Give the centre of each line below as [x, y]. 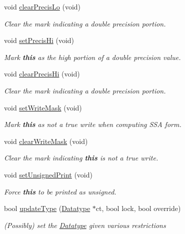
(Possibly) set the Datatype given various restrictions [85, 225]
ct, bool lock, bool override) [138, 208]
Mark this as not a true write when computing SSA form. [93, 124]
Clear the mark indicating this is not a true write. [81, 158]
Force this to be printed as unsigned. [60, 191]
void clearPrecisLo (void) [42, 6]
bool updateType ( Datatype [47, 208]
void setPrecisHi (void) [39, 40]
